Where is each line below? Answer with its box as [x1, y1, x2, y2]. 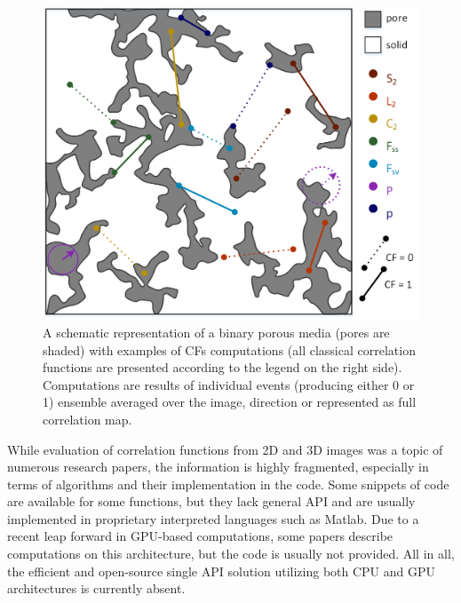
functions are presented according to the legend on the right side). [43, 358, 402, 377]
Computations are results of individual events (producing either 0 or [43, 375, 415, 393]
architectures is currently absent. [7, 579, 186, 598]
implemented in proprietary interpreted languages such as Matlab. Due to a [7, 509, 419, 528]
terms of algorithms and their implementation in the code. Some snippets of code [7, 474, 449, 493]
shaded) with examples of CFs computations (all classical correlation [43, 340, 416, 359]
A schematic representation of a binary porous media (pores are [43, 322, 390, 341]
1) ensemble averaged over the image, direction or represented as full [43, 393, 417, 411]
